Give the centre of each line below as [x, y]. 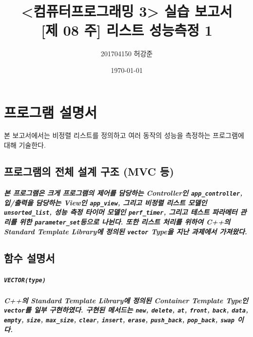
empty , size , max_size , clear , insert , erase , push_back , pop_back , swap [119, 319]
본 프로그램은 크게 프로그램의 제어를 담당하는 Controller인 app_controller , [123, 193]
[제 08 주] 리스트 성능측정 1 [127, 30]
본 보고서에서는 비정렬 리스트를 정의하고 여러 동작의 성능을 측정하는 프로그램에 [124, 135]
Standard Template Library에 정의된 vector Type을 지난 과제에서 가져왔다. [126, 231]
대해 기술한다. [25, 145]
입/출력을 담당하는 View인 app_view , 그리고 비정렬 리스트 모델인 [106, 202]
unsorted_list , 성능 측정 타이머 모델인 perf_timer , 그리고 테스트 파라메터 [121, 212]
